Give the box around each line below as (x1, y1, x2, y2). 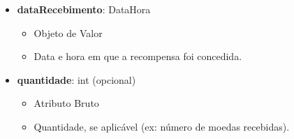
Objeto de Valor (34, 25, 103, 40)
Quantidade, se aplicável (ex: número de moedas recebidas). (34, 119, 290, 133)
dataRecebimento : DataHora (17, 2, 151, 16)
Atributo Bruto (34, 96, 99, 110)
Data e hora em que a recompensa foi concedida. (34, 49, 242, 64)
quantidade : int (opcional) (17, 72, 136, 87)
